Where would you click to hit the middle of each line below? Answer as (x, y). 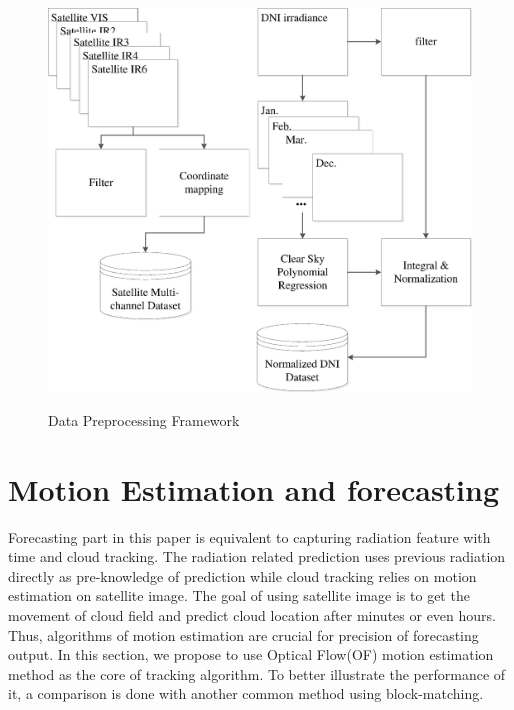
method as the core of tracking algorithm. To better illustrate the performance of (257, 673)
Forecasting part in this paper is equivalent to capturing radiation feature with (249, 536)
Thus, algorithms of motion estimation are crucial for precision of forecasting (243, 634)
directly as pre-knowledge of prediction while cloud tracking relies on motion (242, 575)
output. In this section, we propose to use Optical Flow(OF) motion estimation (251, 654)
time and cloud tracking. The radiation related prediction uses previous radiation (257, 556)
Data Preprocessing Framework (144, 419)
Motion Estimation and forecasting (254, 488)
